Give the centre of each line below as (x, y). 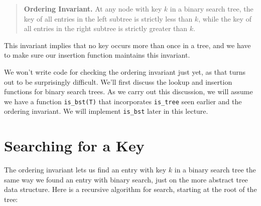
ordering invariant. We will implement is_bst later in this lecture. (106, 111)
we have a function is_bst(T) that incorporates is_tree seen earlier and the (123, 101)
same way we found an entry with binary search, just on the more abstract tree (126, 179)
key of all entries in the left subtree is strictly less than (108, 18)
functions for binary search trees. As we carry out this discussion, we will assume (128, 91)
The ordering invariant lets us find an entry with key (85, 170)
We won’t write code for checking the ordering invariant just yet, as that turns (125, 71)
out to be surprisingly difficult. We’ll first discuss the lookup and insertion (118, 81)
